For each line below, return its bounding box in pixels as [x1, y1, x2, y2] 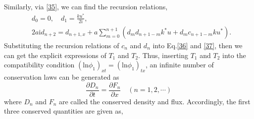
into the [222, 50, 246, 60]
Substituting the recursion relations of [4, 40, 119, 51]
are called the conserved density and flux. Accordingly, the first [59, 96, 251, 106]
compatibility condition [4, 59, 75, 70]
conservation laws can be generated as [4, 72, 119, 82]
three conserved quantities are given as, [4, 106, 123, 116]
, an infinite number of [146, 59, 214, 70]
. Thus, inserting [138, 50, 189, 60]
